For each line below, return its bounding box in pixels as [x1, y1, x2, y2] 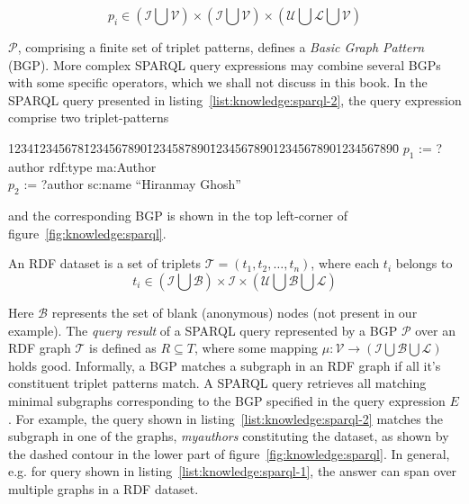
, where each [311, 254, 380, 273]
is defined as [89, 338, 157, 357]
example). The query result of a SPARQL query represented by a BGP [8, 320, 398, 339]
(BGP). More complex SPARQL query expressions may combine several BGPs [8, 55, 441, 74]
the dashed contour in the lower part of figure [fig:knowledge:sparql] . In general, [8, 444, 450, 463]
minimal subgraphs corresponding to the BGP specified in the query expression [8, 391, 446, 409]
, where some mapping [194, 338, 319, 357]
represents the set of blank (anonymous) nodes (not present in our [51, 302, 418, 321]
